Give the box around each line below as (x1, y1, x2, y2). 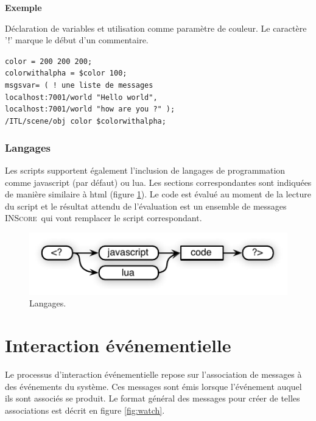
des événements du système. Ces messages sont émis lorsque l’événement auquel (5, 380, 302, 392)
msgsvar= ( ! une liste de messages (5, 81, 153, 90)
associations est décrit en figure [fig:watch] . (5, 403, 165, 416)
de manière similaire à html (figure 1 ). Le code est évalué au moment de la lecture (5, 188, 311, 200)
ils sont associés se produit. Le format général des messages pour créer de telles (5, 392, 300, 405)
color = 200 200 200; (5, 57, 93, 66)
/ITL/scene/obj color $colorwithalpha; (5, 117, 166, 126)
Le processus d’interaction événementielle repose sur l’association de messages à (5, 367, 302, 380)
